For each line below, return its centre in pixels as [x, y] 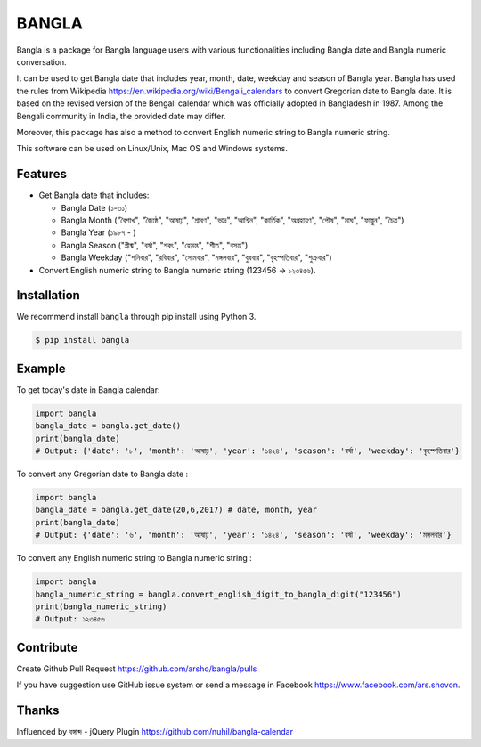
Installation [48, 295]
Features [41, 174]
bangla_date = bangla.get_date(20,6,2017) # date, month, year [176, 510]
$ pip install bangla [82, 340]
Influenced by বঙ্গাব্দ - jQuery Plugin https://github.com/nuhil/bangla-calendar [155, 732]
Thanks [38, 711]
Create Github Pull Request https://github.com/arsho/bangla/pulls [137, 669]
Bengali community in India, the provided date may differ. [121, 116]
